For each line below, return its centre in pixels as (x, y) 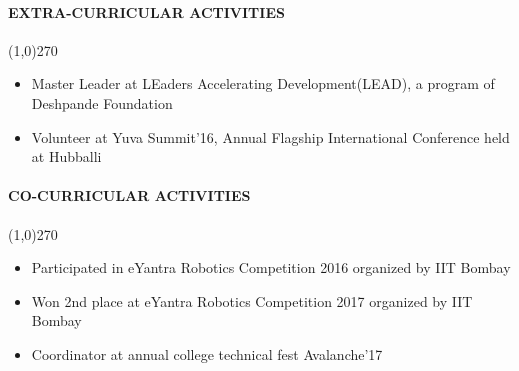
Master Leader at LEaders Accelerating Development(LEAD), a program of (263, 83)
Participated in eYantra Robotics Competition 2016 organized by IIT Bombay (271, 267)
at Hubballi (66, 156)
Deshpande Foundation (102, 102)
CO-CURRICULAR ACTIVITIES (129, 195)
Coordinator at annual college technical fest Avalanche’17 (207, 353)
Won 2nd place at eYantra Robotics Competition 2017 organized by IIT (252, 300)
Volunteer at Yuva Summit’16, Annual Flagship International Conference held (270, 136)
